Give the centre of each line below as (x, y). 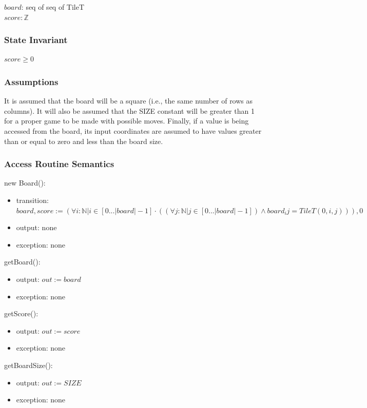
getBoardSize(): (28, 365)
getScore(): (21, 313)
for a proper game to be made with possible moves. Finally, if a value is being (127, 121)
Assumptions (31, 81)
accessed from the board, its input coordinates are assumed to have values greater (133, 131)
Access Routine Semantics (59, 164)
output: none (36, 227)
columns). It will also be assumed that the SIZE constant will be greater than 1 (129, 110)
